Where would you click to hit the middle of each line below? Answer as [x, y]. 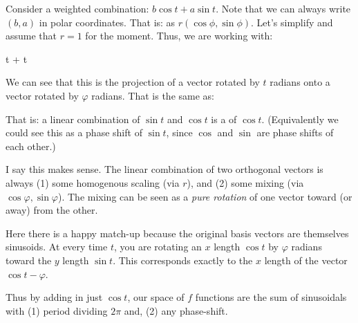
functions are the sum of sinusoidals [271, 297]
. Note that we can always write [283, 8]
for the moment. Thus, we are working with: [179, 36]
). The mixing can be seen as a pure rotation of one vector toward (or [205, 196]
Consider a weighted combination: [77, 8]
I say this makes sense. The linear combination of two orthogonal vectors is [164, 169]
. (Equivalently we [300, 119]
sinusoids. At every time [57, 247]
